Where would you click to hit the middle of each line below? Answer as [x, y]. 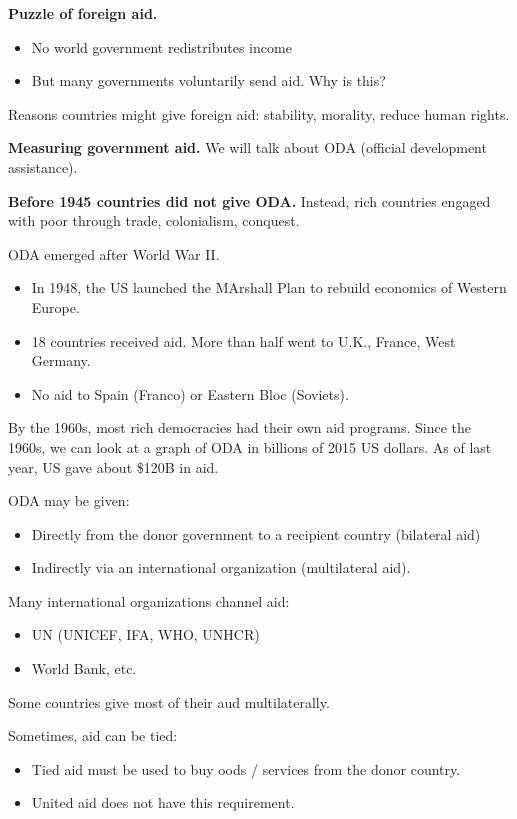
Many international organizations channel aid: [149, 600]
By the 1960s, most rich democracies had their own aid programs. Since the [240, 427]
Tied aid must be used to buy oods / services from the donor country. [246, 768]
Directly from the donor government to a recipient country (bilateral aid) [256, 533]
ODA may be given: [69, 500]
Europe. [55, 306]
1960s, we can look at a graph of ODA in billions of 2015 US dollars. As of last [250, 446]
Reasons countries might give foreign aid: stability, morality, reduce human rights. [259, 113]
